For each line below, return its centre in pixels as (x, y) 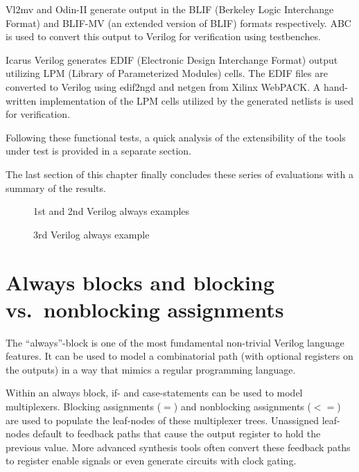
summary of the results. (56, 187)
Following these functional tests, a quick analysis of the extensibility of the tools (176, 137)
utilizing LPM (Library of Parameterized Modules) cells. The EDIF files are (167, 73)
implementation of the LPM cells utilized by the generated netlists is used (197, 100)
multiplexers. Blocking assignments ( (84, 406)
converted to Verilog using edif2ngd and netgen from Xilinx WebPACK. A (163, 86)
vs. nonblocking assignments (145, 309)
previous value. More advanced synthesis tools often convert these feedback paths (178, 447)
